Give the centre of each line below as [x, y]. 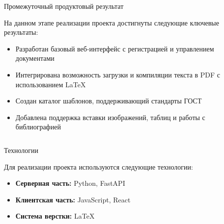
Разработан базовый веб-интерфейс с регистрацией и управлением [115, 48]
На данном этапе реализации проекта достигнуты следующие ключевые [112, 22]
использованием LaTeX [51, 84]
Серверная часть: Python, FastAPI [70, 183]
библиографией [38, 127]
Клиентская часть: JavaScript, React [73, 199]
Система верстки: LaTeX [55, 216]
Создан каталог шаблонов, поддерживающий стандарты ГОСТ [109, 101]
